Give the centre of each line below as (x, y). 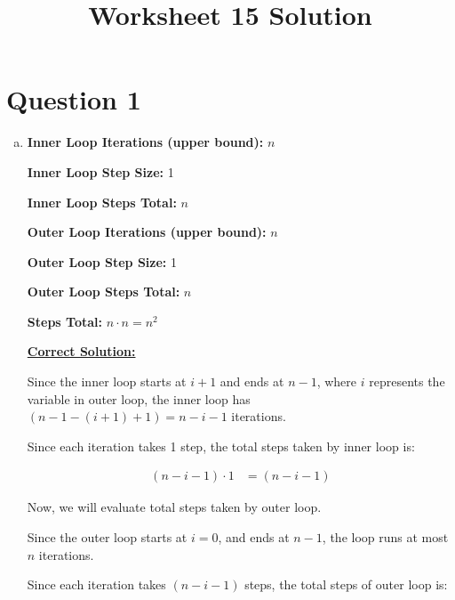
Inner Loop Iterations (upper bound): (145, 142)
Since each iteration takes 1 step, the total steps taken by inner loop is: (221, 446)
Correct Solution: (81, 351)
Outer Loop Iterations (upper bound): (147, 232)
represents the (407, 381)
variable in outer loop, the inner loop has (139, 398)
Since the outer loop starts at (107, 537)
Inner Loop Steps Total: (102, 202)
